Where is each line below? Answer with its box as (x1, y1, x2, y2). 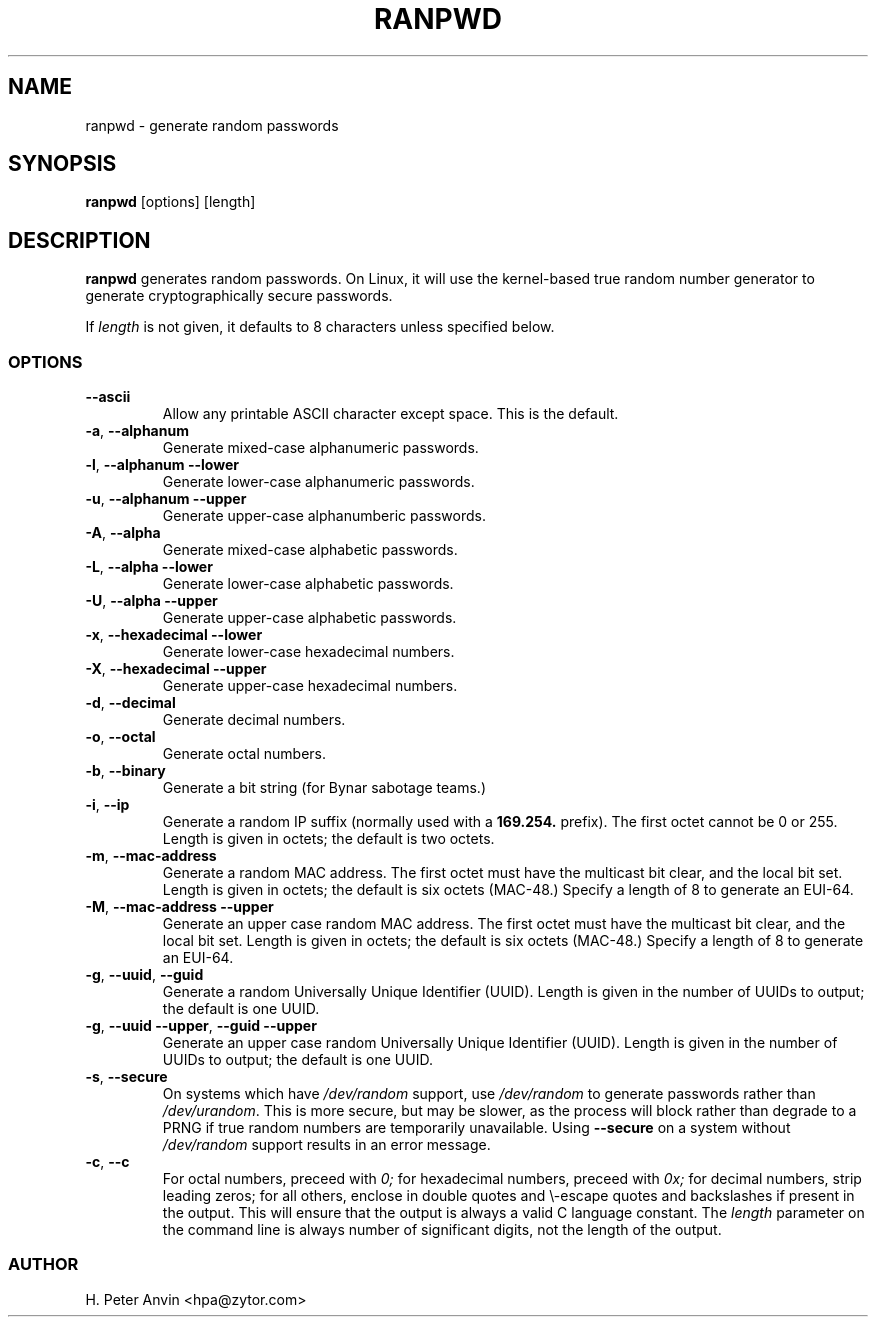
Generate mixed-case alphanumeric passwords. (162, 439, 479, 457)
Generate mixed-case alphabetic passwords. (162, 541, 458, 559)
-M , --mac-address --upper (85, 898, 274, 916)
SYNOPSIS (8, 151, 117, 177)
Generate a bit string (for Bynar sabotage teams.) (162, 779, 487, 797)
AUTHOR (8, 1254, 79, 1275)
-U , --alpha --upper (85, 592, 218, 610)
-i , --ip (85, 796, 130, 814)
